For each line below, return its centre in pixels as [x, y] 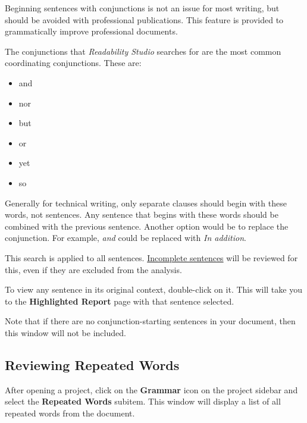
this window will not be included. [65, 332]
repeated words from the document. [70, 413]
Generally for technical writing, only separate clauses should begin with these [146, 203]
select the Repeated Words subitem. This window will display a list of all [143, 401]
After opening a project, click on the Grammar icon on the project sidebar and [151, 389]
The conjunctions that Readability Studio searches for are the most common [143, 51]
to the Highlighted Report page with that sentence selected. [120, 301]
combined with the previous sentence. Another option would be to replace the [147, 226]
